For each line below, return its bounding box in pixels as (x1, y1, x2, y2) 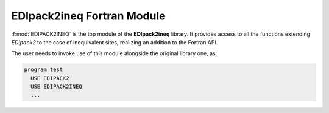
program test (24, 66, 63, 73)
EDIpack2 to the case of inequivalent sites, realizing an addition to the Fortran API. (11, 38, 218, 46)
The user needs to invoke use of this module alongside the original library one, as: (11, 50, 218, 57)
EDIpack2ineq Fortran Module (11, 9, 166, 22)
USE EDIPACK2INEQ (30, 83, 82, 91)
